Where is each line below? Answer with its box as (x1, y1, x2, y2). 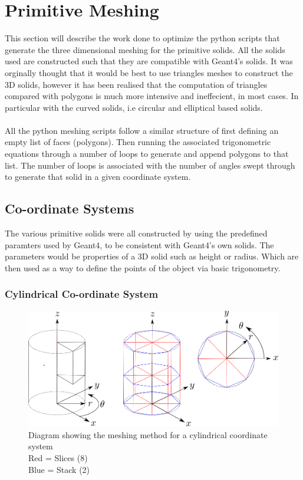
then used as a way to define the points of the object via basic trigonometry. (5, 261, 281, 274)
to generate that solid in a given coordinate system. (5, 170, 191, 183)
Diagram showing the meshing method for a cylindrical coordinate (28, 428, 268, 440)
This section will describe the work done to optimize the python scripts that (5, 32, 280, 44)
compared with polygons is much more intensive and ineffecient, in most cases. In (5, 90, 299, 102)
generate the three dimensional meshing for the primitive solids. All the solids (5, 43, 285, 55)
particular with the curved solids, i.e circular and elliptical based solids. (5, 101, 263, 113)
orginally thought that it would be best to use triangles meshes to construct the (5, 66, 293, 78)
